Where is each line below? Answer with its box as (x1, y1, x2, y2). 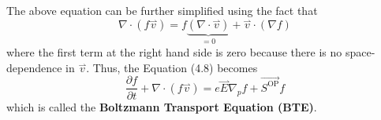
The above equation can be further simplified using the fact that (6, 2, 318, 18)
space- (345, 44, 375, 60)
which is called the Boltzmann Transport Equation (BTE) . (6, 98, 317, 115)
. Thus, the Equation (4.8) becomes (86, 59, 258, 75)
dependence (6, 59, 62, 75)
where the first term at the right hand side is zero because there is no (6, 44, 342, 60)
